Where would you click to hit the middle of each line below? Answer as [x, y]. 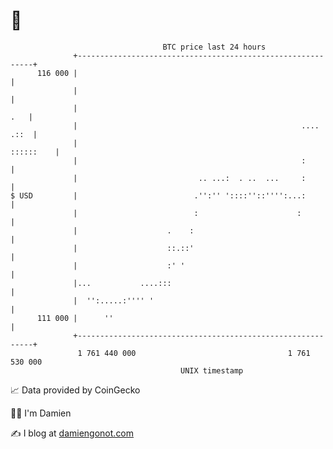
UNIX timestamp [212, 370]
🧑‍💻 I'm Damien [41, 413]
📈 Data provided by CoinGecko [75, 390]
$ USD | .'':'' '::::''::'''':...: [158, 195]
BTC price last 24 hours [214, 47]
